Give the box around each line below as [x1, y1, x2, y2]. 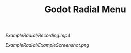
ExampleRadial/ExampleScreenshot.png [5, 42, 90, 48]
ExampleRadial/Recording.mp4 [5, 32, 71, 39]
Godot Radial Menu [44, 4, 126, 15]
